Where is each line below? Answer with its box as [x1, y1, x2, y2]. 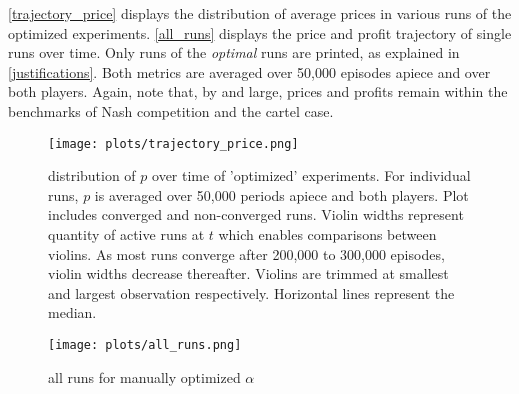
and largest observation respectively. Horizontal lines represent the [48, 282, 455, 303]
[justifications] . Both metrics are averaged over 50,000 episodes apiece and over [8, 61, 491, 82]
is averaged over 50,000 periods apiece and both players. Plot [94, 184, 469, 205]
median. [48, 302, 97, 323]
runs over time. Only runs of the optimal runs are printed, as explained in [8, 42, 460, 63]
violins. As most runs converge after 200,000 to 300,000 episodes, [48, 243, 445, 264]
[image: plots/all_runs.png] [48, 337, 242, 352]
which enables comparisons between [218, 224, 437, 244]
